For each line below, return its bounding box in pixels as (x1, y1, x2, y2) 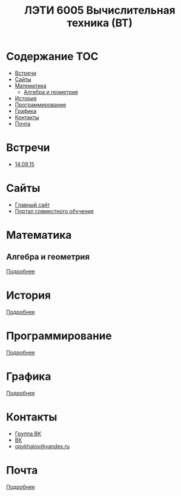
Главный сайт (14, 201, 50, 208)
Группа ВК (14, 430, 42, 437)
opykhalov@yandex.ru (14, 442, 70, 450)
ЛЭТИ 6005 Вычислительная (24, 4, 176, 17)
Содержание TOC (6, 50, 99, 63)
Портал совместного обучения (14, 207, 94, 214)
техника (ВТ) (66, 16, 133, 30)
